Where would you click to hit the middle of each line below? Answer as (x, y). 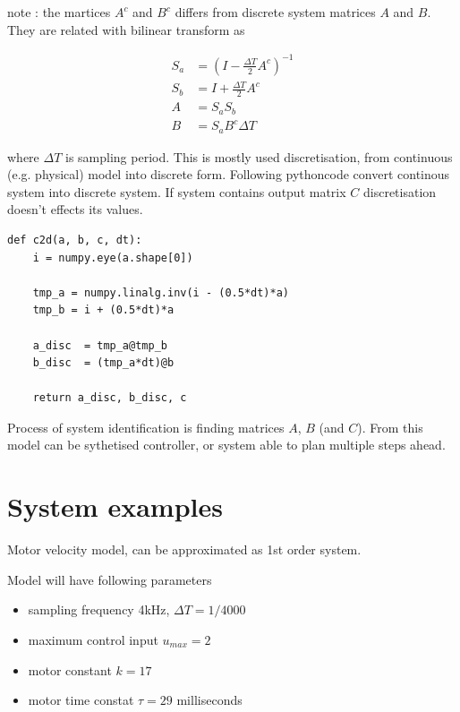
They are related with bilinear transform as (126, 29)
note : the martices (59, 12)
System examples (115, 506)
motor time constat (81, 700)
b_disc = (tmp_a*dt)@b (103, 363)
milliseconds (209, 700)
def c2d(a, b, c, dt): (75, 240)
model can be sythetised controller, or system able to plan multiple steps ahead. (226, 445)
